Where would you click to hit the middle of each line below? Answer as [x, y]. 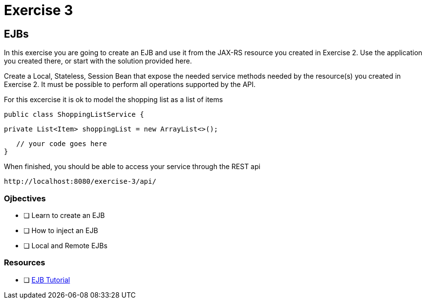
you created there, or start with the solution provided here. [98, 61]
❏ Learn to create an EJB [64, 215]
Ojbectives [25, 198]
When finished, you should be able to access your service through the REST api [132, 167]
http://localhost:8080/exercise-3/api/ [80, 182]
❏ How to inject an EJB [61, 230]
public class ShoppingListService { [74, 115]
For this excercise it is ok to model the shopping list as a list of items [114, 100]
